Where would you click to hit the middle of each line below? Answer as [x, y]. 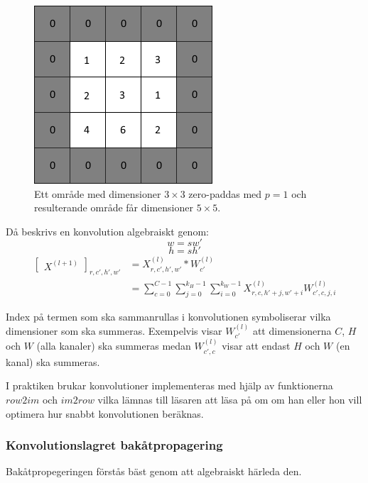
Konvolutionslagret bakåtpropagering [114, 445]
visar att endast [256, 346]
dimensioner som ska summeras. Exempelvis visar [114, 331]
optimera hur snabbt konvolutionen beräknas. [105, 413]
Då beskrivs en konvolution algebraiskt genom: [107, 231]
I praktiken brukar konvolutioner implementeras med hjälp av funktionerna [169, 385]
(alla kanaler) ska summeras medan [114, 346]
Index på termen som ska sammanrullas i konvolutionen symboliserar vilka [168, 316]
